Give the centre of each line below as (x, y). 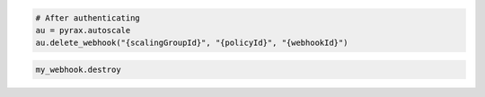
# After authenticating (88, 18)
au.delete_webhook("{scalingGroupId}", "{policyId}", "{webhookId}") (192, 43)
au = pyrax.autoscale (83, 30)
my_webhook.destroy (78, 69)
